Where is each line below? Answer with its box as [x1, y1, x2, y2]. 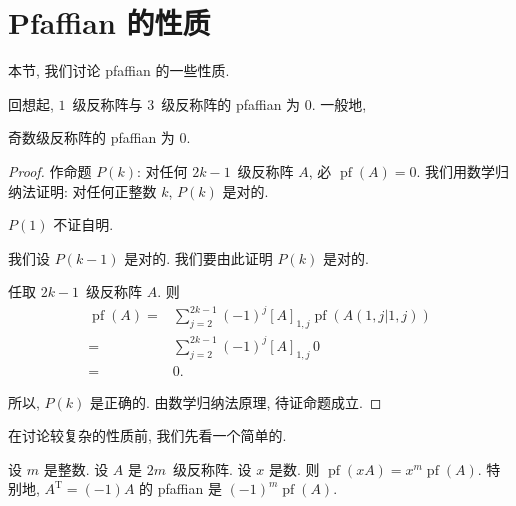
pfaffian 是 [157, 478, 222, 499]
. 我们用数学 [416, 160, 496, 181]
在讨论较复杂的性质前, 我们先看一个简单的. [8, 425, 287, 446]
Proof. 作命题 [8, 160, 92, 181]
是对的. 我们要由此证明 [124, 247, 273, 268]
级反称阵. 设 [172, 458, 252, 479]
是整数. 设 [43, 458, 109, 479]
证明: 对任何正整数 [35, 180, 157, 201]
